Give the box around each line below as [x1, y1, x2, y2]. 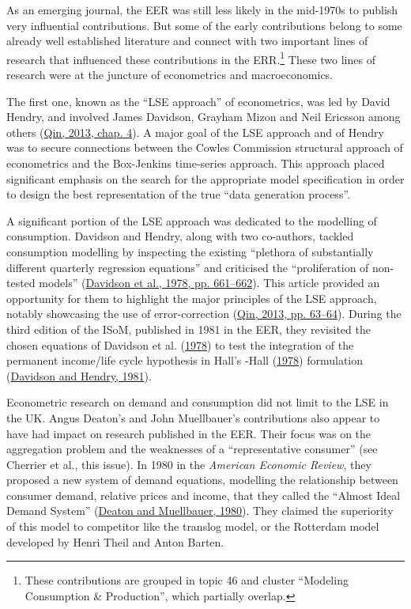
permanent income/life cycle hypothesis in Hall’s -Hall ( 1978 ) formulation [6, 352, 364, 369]
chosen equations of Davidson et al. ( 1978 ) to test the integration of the [6, 336, 354, 353]
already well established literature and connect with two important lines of [6, 32, 368, 49]
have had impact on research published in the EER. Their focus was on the [6, 425, 371, 441]
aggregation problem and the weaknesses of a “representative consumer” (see [6, 441, 378, 457]
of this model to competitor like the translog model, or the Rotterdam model [6, 518, 379, 535]
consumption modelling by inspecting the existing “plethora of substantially [6, 243, 374, 259]
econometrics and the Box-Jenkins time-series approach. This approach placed [6, 155, 385, 171]
